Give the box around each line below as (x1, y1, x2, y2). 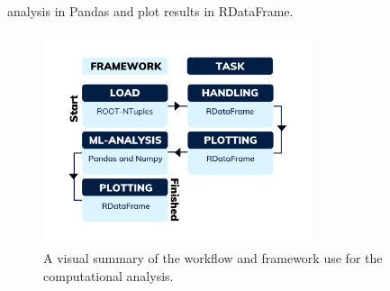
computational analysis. (43, 267, 174, 285)
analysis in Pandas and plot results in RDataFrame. (7, 2, 294, 20)
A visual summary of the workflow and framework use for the (43, 249, 383, 268)
